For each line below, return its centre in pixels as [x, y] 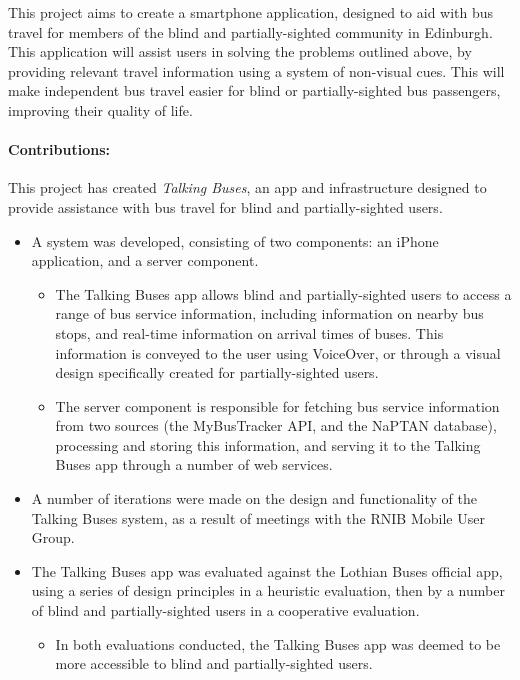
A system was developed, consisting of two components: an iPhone [235, 240]
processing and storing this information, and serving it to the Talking [268, 444]
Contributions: [59, 149]
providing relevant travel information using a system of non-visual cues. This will [256, 70]
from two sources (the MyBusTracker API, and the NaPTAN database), [276, 425]
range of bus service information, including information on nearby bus [269, 313]
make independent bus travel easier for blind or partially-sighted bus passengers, [254, 90]
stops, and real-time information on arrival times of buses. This [249, 332]
